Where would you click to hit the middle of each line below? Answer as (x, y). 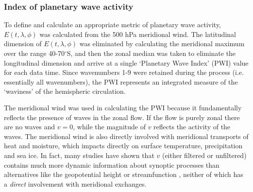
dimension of (23, 44)
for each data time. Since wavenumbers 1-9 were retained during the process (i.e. (124, 72)
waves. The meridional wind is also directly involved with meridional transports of (126, 136)
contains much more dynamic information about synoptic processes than (112, 165)
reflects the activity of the (192, 127)
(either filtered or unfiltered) (204, 155)
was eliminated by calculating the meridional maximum (162, 44)
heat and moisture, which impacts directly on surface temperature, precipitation (123, 146)
